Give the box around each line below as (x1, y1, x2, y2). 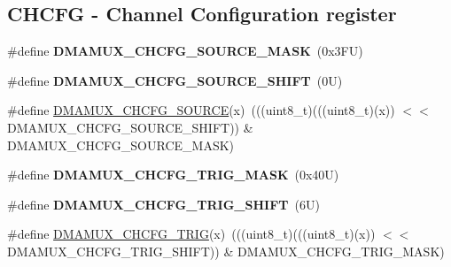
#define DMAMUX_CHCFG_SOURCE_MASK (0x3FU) (7, 42, 363, 60)
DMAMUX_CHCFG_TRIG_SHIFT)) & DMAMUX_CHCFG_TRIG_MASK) (7, 241, 445, 260)
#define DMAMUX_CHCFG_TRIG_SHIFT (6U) (7, 195, 320, 213)
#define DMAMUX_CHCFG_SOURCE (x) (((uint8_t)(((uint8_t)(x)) (7, 101, 395, 119)
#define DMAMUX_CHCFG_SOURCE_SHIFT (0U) (7, 71, 343, 89)
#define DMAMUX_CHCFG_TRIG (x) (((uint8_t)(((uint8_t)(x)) (7, 225, 376, 243)
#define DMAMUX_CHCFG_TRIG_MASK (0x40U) (7, 165, 339, 184)
